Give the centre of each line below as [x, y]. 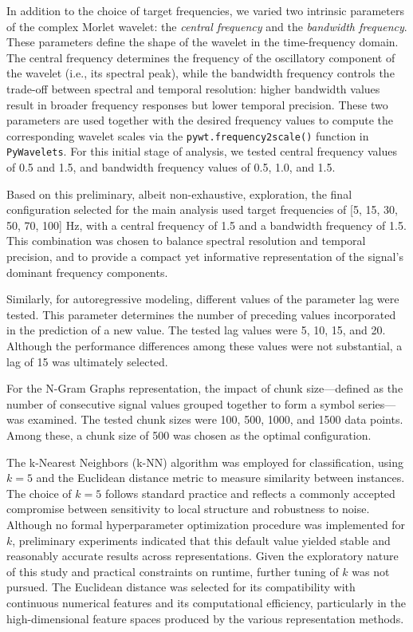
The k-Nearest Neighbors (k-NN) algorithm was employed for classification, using [205, 462]
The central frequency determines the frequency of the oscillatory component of [201, 57]
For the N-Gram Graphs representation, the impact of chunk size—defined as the [205, 388]
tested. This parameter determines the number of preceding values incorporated [201, 314]
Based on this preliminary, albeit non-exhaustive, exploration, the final [179, 194]
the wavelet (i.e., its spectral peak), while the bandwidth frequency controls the [201, 73]
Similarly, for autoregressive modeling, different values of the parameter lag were [203, 299]
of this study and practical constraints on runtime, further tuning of [173, 571]
